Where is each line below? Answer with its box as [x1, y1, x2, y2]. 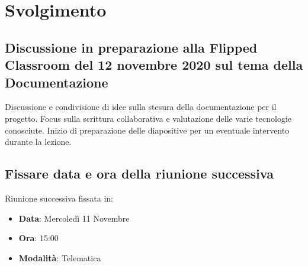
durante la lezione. [5, 135, 72, 148]
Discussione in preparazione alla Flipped [5, 38, 258, 56]
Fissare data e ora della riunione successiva [5, 164, 274, 183]
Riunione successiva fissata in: [5, 192, 113, 204]
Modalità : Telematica [18, 251, 101, 264]
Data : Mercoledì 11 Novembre [18, 212, 130, 224]
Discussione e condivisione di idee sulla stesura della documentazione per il [5, 100, 277, 113]
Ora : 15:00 [18, 232, 59, 244]
